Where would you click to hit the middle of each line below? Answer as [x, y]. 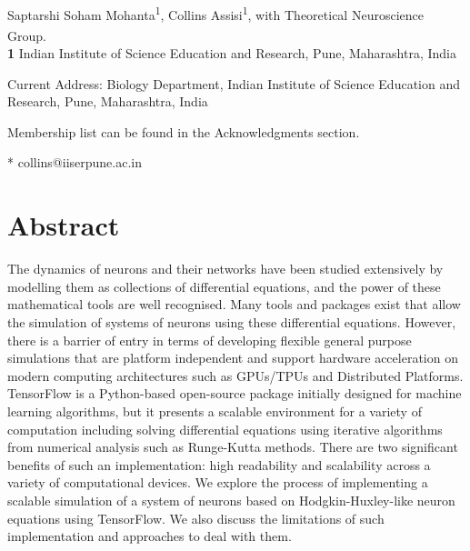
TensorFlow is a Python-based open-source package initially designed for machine [235, 393]
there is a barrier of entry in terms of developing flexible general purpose [210, 340]
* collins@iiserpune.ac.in [75, 162]
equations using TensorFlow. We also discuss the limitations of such [196, 518]
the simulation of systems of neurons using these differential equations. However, [232, 321]
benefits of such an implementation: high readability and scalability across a [219, 464]
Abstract [64, 225]
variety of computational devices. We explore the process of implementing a [218, 482]
